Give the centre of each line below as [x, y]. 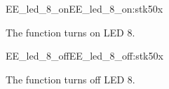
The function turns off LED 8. [70, 79]
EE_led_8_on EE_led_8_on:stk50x [84, 8]
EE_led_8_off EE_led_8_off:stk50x [84, 56]
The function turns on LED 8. [70, 32]
